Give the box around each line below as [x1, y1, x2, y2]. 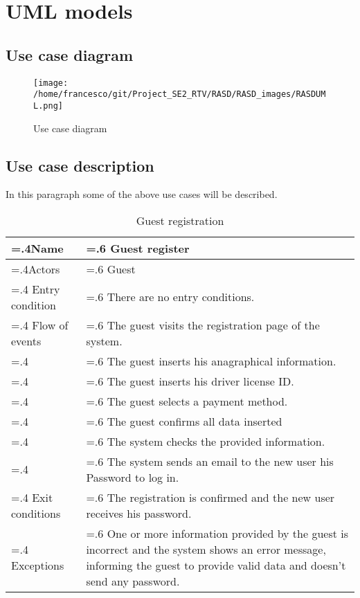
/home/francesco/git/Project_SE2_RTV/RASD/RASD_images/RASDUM [33, 89, 326, 100]
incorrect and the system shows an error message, [86, 541, 326, 557]
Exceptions [11, 556, 64, 573]
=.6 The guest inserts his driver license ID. [86, 372, 294, 389]
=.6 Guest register [86, 239, 190, 256]
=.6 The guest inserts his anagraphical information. [86, 352, 336, 369]
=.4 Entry [11, 280, 60, 297]
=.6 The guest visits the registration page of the [86, 316, 320, 333]
